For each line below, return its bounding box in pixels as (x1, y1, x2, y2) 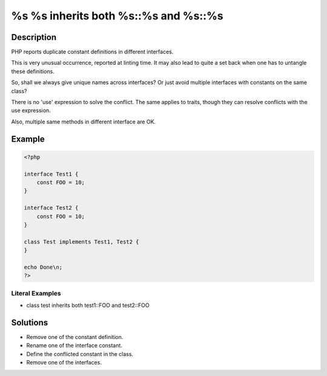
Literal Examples (11, 289, 61, 297)
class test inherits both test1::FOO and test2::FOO (26, 302, 150, 309)
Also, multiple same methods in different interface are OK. (11, 118, 156, 125)
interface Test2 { (24, 205, 79, 211)
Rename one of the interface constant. (26, 342, 122, 349)
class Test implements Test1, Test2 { (24, 238, 139, 245)
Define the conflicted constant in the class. (26, 350, 133, 357)
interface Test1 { (24, 170, 79, 177)
